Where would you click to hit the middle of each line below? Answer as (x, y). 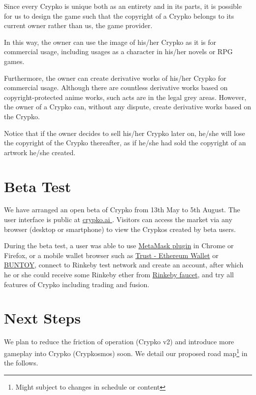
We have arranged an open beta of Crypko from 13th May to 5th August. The (122, 210)
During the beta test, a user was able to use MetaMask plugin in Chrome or (119, 246)
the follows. (21, 363)
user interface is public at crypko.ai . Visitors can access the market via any (118, 219)
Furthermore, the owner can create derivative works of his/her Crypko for (115, 78)
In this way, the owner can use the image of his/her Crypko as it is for (110, 42)
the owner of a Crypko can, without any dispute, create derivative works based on (128, 107)
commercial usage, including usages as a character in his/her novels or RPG (118, 51)
